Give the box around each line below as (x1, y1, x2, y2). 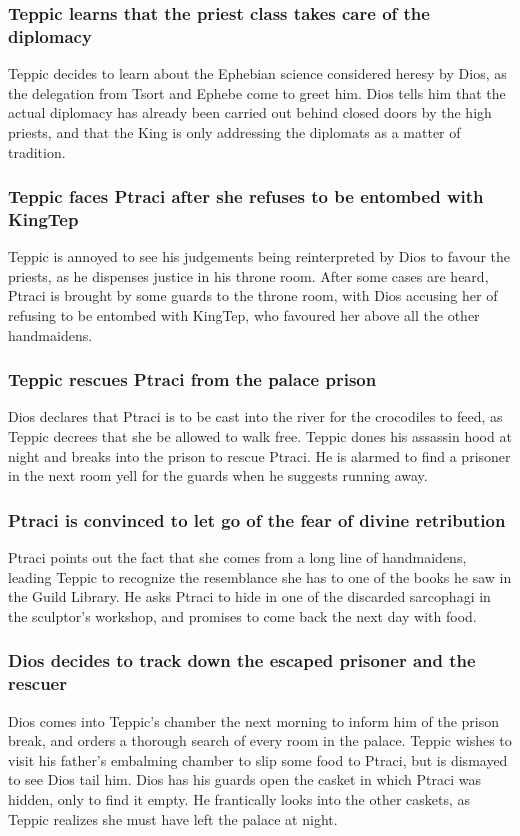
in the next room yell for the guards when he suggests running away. (8, 465, 428, 486)
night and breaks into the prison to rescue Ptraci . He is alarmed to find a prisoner (8, 445, 511, 466)
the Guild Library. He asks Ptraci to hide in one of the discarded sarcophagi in (8, 586, 491, 607)
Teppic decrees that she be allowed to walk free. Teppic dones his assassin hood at (8, 426, 512, 447)
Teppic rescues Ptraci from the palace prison (8, 367, 377, 392)
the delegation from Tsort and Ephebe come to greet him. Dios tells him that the (8, 82, 506, 103)
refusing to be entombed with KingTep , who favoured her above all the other (8, 305, 480, 326)
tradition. (8, 141, 66, 162)
